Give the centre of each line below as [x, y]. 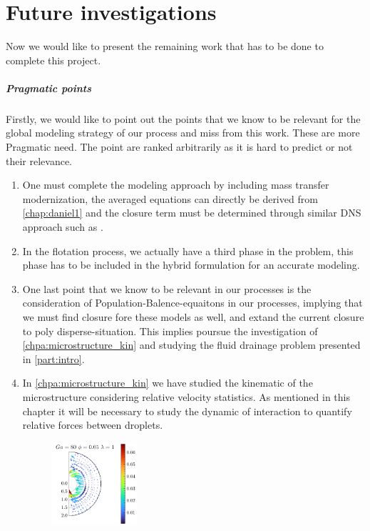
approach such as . [63, 227]
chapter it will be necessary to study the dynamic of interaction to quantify [187, 411]
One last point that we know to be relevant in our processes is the [167, 288]
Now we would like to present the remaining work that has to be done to [165, 46]
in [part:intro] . [53, 358]
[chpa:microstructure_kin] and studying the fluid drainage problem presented [191, 345]
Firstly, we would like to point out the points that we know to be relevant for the [183, 118]
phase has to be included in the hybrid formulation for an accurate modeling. [191, 265]
